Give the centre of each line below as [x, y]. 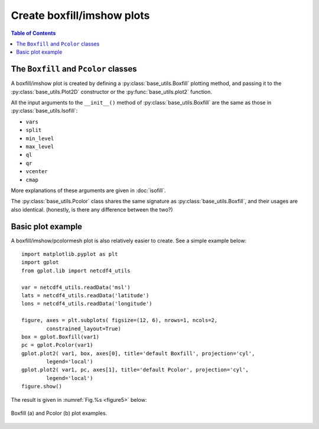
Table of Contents [33, 33]
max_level [40, 147]
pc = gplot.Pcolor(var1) [57, 345]
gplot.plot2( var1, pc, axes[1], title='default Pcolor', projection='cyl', [135, 370]
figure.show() [42, 386]
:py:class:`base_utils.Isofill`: [44, 111]
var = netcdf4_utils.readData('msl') [76, 287]
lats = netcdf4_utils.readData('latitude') [85, 295]
